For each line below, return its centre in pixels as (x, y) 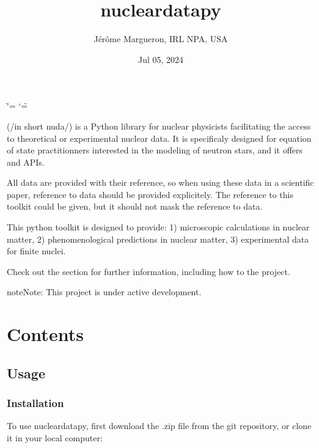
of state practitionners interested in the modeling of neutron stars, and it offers (155, 150)
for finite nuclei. (36, 251)
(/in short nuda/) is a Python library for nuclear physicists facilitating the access (159, 126)
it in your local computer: (55, 438)
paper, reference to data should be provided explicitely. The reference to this (150, 194)
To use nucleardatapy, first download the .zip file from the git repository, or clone (159, 426)
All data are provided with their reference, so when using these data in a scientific (160, 182)
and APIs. (26, 162)
